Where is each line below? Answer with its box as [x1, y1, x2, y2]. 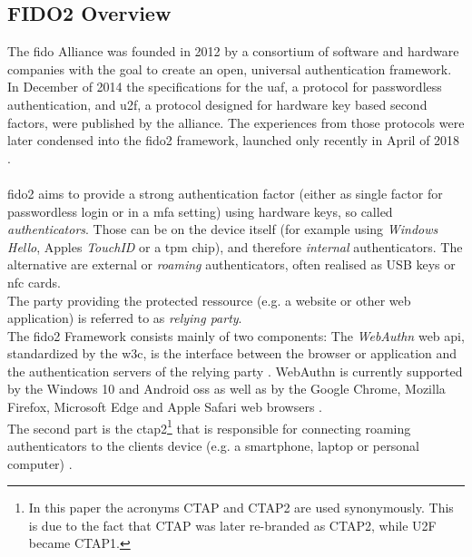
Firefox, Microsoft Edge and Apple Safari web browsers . [7, 397, 322, 416]
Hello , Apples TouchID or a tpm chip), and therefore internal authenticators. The [7, 237, 463, 256]
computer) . [7, 454, 73, 473]
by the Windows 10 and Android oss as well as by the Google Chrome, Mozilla [7, 379, 446, 398]
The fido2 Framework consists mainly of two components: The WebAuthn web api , [7, 326, 465, 345]
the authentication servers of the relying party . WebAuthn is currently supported [7, 361, 463, 380]
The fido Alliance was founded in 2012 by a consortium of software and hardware [7, 42, 459, 61]
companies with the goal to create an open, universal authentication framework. [7, 59, 452, 78]
